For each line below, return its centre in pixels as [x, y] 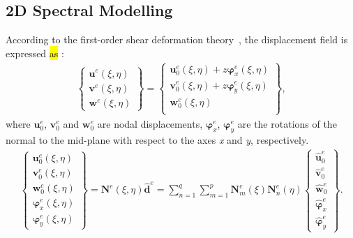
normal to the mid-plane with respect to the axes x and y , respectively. [157, 139]
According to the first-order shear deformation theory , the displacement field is [177, 39]
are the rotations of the [287, 123]
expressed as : [35, 53]
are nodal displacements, [150, 123]
